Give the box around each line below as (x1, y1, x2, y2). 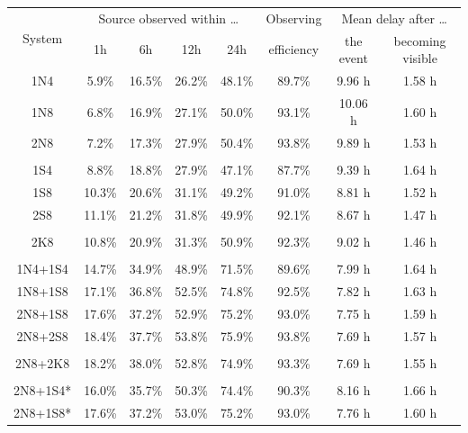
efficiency (268, 40, 319, 59)
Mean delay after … (341, 8, 447, 27)
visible (402, 49, 437, 68)
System (22, 28, 63, 47)
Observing (265, 8, 322, 27)
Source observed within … (98, 8, 239, 27)
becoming (393, 31, 446, 50)
